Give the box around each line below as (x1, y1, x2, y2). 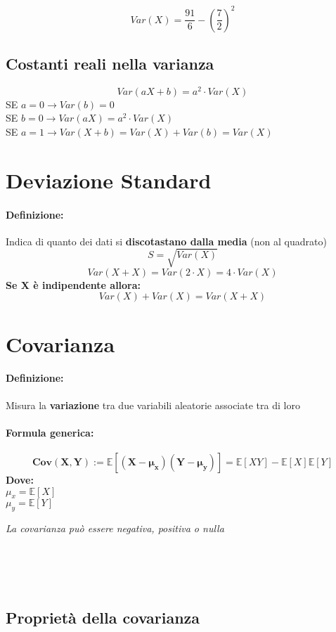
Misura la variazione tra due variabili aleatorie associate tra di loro (6, 397, 300, 412)
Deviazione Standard (6, 165, 212, 194)
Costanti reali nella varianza (6, 52, 214, 74)
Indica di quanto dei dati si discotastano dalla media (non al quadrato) (6, 233, 327, 248)
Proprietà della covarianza (6, 606, 200, 628)
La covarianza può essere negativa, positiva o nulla (6, 521, 224, 536)
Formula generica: (6, 425, 94, 439)
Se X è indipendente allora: (6, 277, 141, 292)
